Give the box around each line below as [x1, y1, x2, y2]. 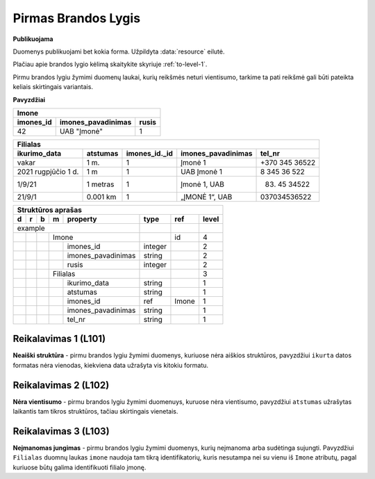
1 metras [86, 179, 115, 189]
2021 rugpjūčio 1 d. [17, 167, 79, 177]
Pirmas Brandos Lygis [12, 10, 141, 26]
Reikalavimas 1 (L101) [12, 333, 106, 345]
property [67, 214, 97, 224]
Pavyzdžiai [12, 95, 45, 104]
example [17, 223, 45, 233]
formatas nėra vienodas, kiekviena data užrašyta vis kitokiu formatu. [12, 361, 208, 369]
